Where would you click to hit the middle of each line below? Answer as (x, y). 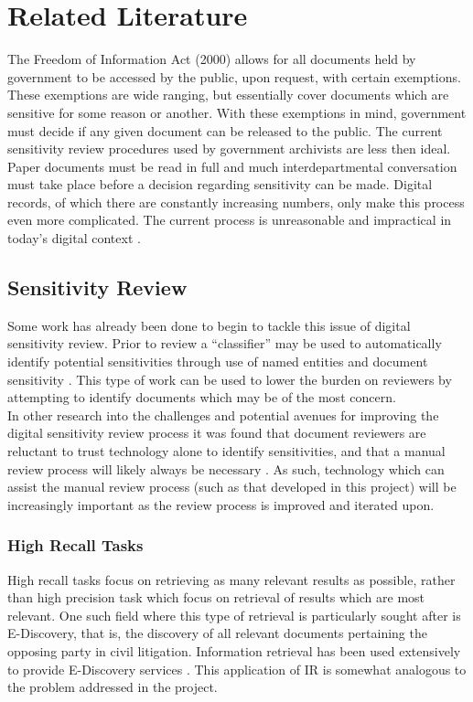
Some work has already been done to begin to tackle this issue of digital (209, 325)
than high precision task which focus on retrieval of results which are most (216, 597)
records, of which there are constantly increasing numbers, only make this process (236, 202)
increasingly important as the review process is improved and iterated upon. (221, 504)
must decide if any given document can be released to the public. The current (225, 130)
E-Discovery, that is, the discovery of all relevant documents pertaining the (217, 633)
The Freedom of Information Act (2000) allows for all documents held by (212, 59)
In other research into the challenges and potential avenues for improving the (223, 415)
